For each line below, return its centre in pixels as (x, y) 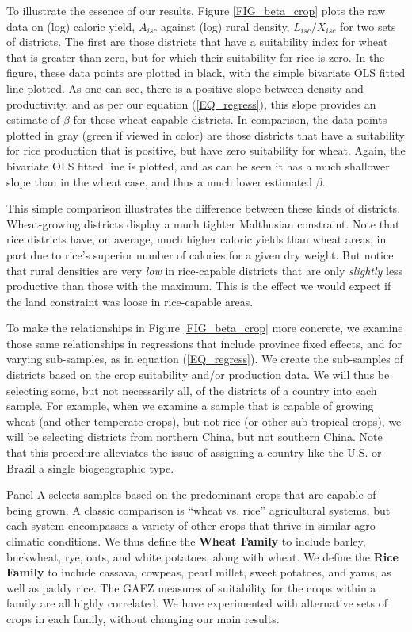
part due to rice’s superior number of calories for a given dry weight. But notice (200, 254)
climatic (26, 541)
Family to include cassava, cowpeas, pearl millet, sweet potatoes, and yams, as (199, 572)
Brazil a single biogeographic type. (90, 467)
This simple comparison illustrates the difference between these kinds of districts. (204, 208)
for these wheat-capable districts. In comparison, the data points (230, 119)
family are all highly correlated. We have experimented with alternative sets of (197, 603)
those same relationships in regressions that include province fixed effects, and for (204, 343)
